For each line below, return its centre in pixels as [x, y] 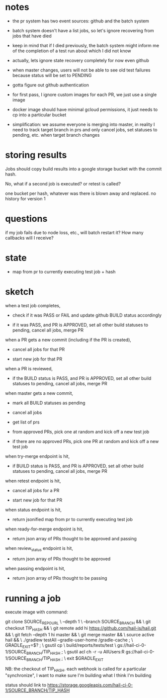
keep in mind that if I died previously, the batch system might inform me [86, 45]
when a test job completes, [33, 305]
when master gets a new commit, [39, 393]
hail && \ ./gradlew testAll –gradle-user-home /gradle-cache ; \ [69, 640]
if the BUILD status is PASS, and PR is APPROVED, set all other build [82, 378]
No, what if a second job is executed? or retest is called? [63, 183]
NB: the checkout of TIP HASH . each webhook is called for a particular [76, 669]
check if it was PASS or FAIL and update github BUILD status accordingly [87, 315]
